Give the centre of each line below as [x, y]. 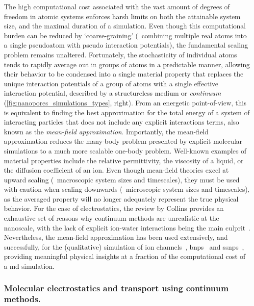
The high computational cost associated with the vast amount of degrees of [117, 6]
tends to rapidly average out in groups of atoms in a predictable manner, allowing [127, 64]
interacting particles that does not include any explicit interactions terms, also [122, 122]
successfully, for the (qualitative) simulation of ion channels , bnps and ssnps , [124, 246]
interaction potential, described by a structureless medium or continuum [113, 93]
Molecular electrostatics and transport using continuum [116, 288]
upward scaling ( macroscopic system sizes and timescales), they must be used [122, 179]
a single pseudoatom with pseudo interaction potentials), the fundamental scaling [126, 45]
